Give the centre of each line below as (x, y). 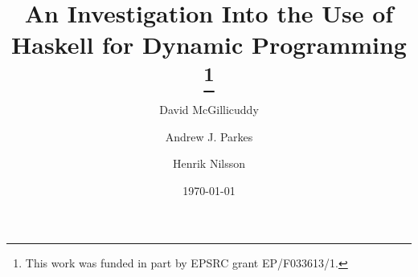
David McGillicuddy (209, 109)
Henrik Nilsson (209, 163)
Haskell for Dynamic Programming (209, 45)
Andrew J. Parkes (209, 136)
